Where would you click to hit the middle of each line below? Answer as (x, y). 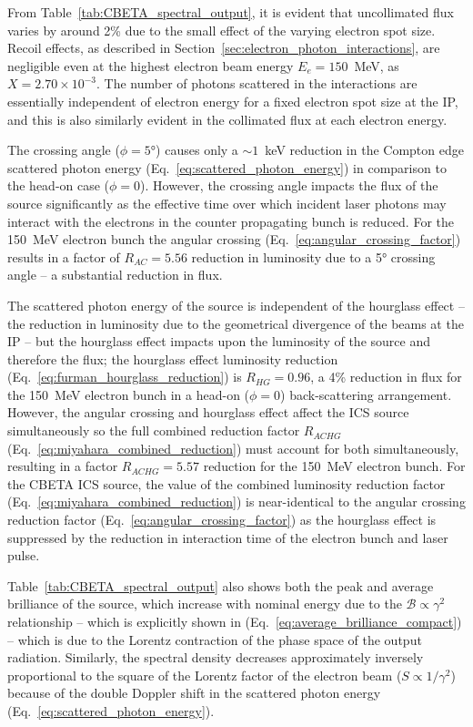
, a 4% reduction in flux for (386, 377)
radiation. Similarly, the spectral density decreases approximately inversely (216, 657)
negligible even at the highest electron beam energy (151, 65)
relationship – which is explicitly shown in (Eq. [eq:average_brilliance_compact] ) (235, 621)
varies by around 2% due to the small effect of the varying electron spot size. (221, 30)
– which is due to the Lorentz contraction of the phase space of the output (215, 639)
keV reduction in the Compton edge (364, 150)
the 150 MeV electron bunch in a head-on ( (129, 394)
